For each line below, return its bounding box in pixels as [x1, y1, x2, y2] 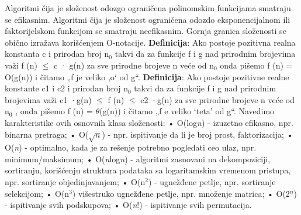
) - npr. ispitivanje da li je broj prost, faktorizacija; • [102, 128, 293, 140]
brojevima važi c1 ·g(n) [5, 93, 92, 105]
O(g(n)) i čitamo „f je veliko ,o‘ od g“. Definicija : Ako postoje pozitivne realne [5, 70, 289, 83]
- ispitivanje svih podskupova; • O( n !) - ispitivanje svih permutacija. [5, 199, 252, 211]
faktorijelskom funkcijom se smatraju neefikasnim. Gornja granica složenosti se [5, 25, 286, 37]
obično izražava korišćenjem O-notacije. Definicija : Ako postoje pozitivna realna [5, 36, 296, 48]
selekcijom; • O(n [5, 187, 70, 199]
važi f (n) [5, 59, 37, 71]
